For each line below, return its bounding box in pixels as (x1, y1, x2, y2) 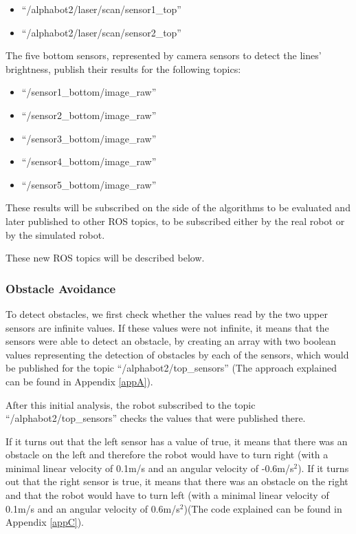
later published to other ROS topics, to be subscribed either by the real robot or (5, 213, 345, 228)
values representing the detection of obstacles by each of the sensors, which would (5, 347, 349, 361)
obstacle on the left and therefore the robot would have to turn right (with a (5, 447, 329, 462)
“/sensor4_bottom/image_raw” (21, 154, 157, 169)
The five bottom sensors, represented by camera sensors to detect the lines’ (5, 48, 322, 63)
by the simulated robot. (5, 227, 105, 242)
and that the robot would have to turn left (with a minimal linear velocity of (5, 488, 329, 502)
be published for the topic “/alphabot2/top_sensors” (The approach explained (5, 361, 337, 375)
